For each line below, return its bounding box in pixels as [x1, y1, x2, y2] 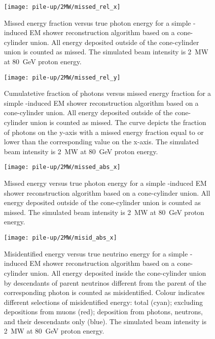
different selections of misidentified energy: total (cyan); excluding [4, 297, 203, 307]
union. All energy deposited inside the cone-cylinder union [30, 267, 206, 278]
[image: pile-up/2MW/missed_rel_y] [4, 74, 121, 81]
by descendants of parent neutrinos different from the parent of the [4, 277, 207, 288]
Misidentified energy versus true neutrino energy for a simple [4, 248, 188, 258]
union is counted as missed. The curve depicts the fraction [30, 117, 206, 127]
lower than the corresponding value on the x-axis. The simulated [4, 136, 199, 147]
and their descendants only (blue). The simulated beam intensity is [4, 316, 207, 326]
